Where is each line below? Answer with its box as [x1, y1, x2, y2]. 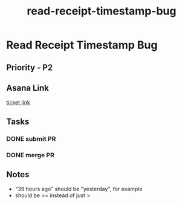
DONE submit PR [6, 134, 56, 143]
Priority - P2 [6, 62, 53, 73]
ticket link [6, 99, 30, 106]
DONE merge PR [6, 151, 54, 159]
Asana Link [6, 83, 50, 93]
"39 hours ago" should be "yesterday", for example [15, 186, 143, 193]
